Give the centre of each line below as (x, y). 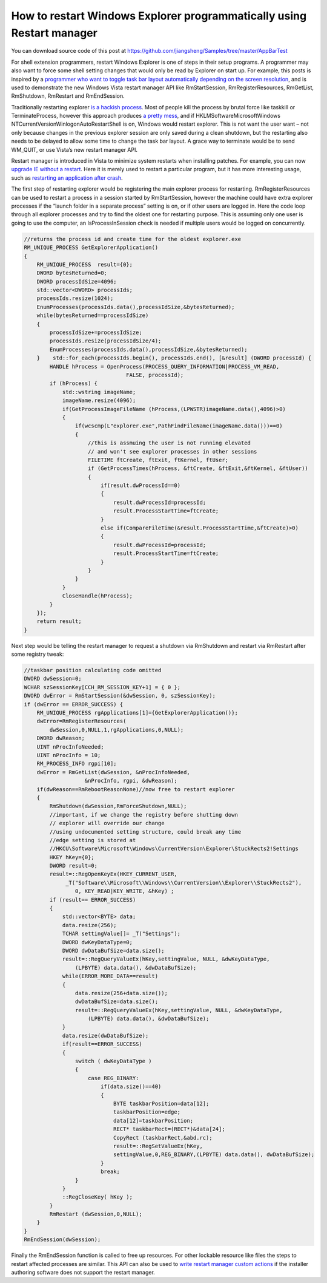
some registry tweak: (38, 654)
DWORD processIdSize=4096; (77, 281)
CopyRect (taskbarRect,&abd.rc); (163, 1138)
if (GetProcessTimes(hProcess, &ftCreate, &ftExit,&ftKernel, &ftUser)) (198, 468)
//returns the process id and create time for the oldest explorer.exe (133, 239)
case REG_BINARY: (114, 1078)
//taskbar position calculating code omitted (93, 670)
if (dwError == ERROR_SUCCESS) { (74, 704)
